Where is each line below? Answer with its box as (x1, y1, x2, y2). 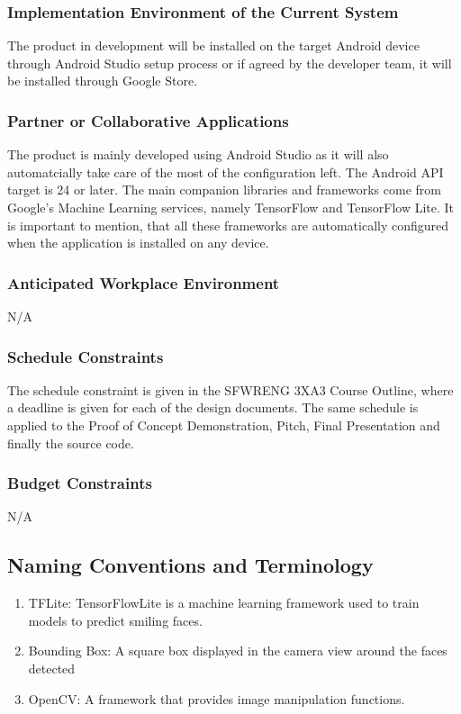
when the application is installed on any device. (7, 233, 269, 252)
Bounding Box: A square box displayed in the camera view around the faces (28, 641, 447, 660)
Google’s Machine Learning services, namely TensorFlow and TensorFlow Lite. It (7, 198, 455, 216)
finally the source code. (7, 433, 134, 452)
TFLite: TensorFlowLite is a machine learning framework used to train (28, 593, 420, 612)
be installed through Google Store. (7, 71, 198, 90)
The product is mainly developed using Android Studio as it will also (7, 145, 389, 164)
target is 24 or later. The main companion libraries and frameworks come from (7, 180, 441, 199)
